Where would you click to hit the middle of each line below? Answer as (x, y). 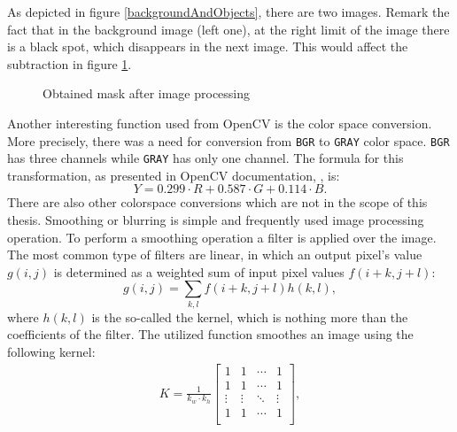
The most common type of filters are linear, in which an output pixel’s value (215, 255)
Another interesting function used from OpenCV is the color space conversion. (220, 123)
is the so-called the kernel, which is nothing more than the (250, 316)
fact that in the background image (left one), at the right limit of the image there (228, 29)
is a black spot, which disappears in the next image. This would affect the (208, 46)
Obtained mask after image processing (147, 93)
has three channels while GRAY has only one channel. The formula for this (205, 158)
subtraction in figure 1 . (70, 63)
